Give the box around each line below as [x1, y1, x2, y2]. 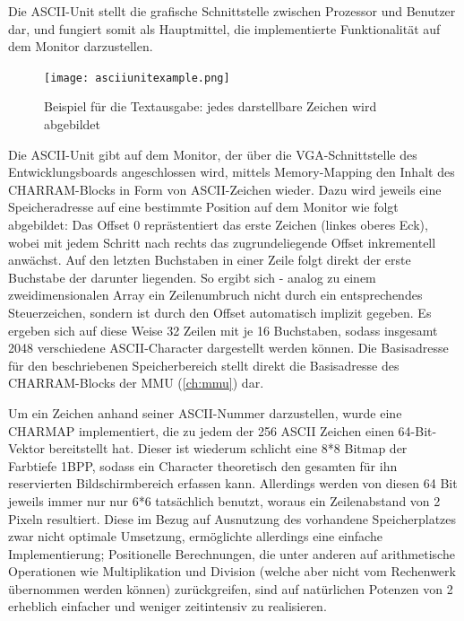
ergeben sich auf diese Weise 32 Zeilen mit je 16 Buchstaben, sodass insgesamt [8, 320, 438, 339]
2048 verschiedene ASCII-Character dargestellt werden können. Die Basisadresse [8, 338, 449, 357]
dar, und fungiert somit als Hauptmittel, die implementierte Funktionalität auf [8, 19, 441, 38]
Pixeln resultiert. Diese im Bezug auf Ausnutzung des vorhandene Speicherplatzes [8, 509, 457, 528]
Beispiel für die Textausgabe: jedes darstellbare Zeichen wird [44, 97, 377, 116]
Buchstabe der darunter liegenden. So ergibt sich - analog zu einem [8, 267, 376, 286]
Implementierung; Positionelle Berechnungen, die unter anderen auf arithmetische [8, 544, 455, 563]
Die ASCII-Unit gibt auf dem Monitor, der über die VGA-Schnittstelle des [8, 144, 417, 163]
